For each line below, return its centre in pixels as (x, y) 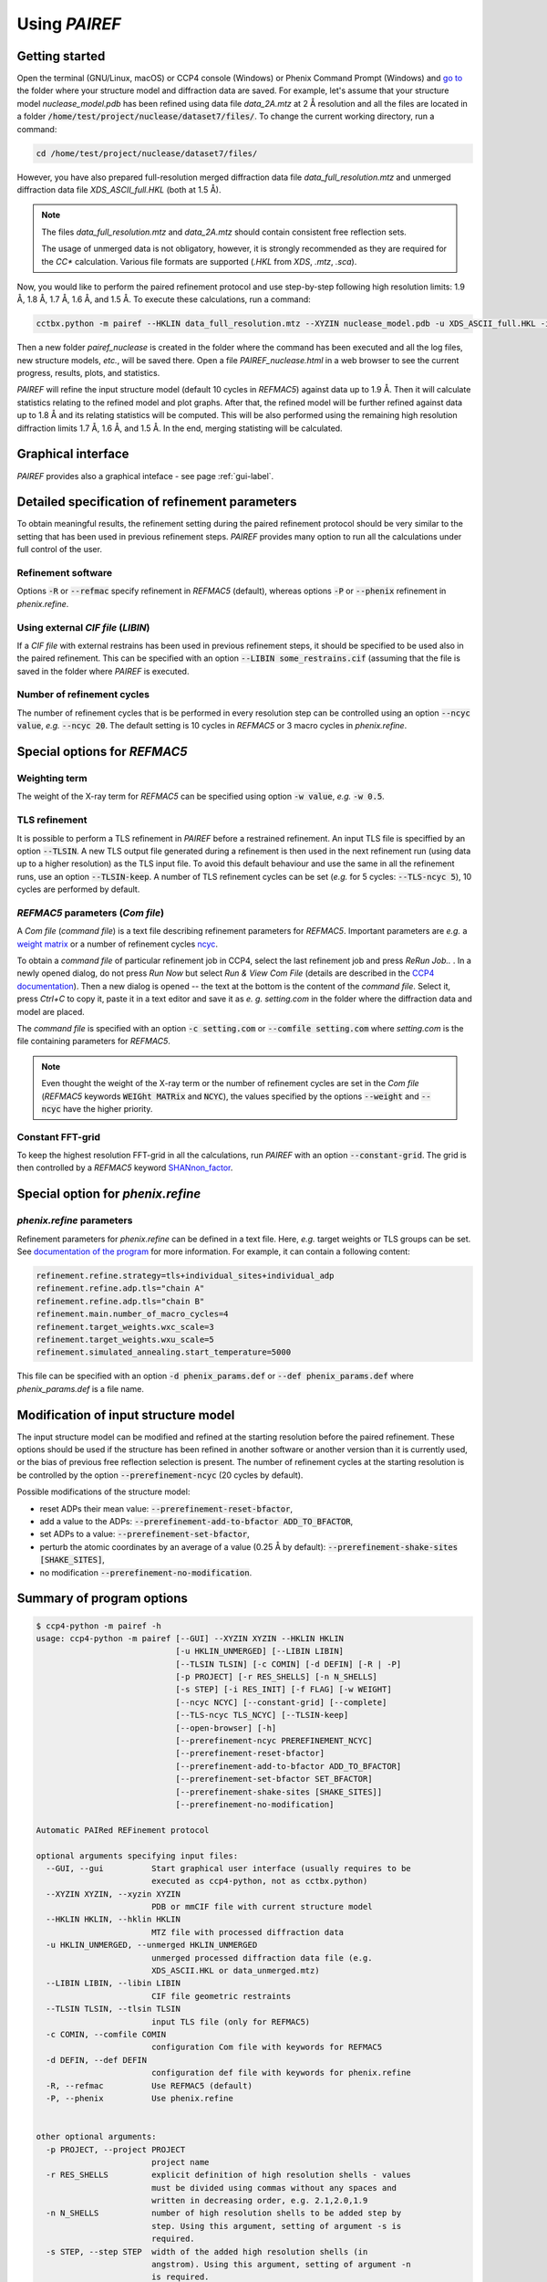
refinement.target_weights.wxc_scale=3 (125, 1327)
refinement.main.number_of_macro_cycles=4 (132, 1314)
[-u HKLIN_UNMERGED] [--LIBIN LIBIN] (260, 1651)
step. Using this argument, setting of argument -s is (276, 2226)
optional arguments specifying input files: (137, 1856)
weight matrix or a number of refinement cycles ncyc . (118, 944)
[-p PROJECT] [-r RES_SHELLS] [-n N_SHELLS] (277, 1677)
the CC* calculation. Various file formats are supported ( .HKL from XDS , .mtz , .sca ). (199, 261)
